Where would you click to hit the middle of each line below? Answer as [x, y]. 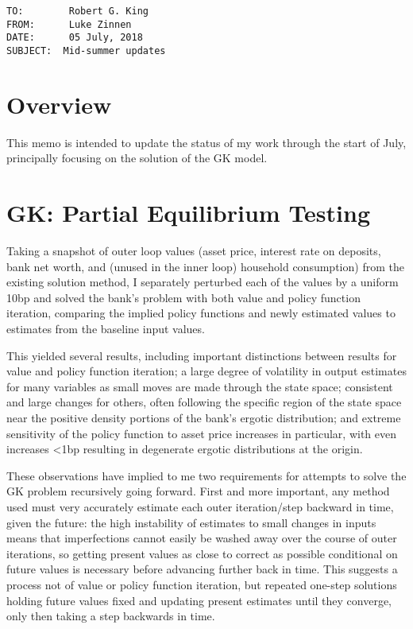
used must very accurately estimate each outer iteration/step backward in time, [200, 506]
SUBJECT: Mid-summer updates [86, 50]
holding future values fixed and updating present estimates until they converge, [199, 600]
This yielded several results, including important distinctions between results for [202, 355]
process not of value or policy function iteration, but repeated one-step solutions [202, 584]
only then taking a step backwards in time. [111, 616]
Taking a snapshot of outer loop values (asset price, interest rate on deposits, [194, 251]
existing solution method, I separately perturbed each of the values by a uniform [203, 282]
